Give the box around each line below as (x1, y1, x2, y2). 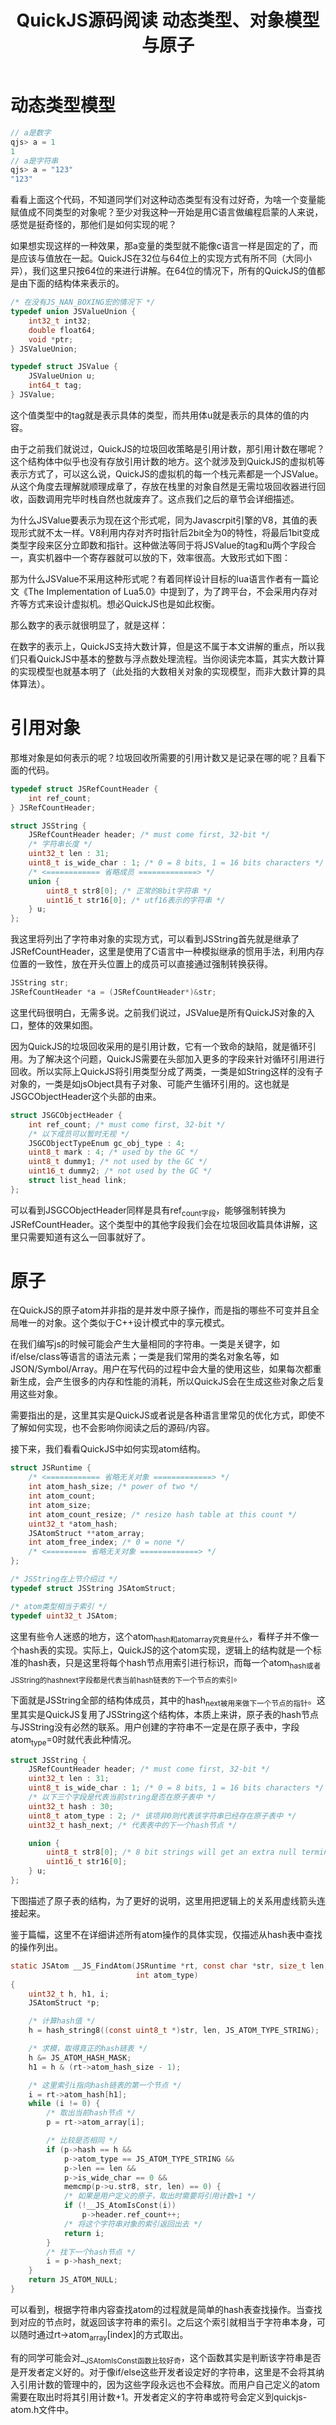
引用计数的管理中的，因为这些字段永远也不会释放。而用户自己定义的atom (18, 2378, 320, 2390)
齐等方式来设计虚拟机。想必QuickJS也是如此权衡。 (10, 597, 221, 610)
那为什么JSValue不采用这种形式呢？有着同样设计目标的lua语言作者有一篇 (10, 572, 311, 585)
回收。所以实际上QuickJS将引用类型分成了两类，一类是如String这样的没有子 (10, 1065, 324, 1077)
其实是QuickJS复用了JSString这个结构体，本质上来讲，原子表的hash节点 (18, 1708, 320, 1720)
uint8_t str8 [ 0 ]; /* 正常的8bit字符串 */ (46, 886, 212, 896)
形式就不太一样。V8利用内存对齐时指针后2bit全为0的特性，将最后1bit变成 (18, 526, 320, 538)
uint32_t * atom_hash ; (28, 1519, 118, 1529)
